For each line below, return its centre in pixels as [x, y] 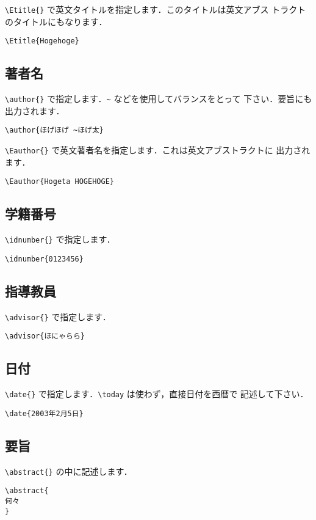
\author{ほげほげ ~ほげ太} [54, 130]
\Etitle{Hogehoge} [42, 41]
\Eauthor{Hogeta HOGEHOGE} [59, 182]
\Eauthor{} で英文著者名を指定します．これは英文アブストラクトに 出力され [158, 150]
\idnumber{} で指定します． [60, 239]
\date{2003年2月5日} [44, 413]
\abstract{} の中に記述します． [69, 471]
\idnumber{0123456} [44, 259]
